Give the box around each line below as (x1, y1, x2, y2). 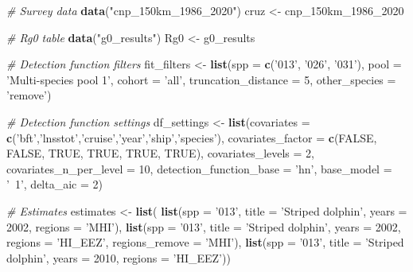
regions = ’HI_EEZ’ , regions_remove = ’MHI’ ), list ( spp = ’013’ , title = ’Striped (6, 234, 404, 251)
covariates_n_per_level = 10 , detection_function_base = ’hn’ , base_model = (6, 160, 392, 177)
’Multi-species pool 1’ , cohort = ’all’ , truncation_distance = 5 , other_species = (6, 71, 396, 87)
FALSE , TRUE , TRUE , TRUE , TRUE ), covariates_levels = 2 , (6, 145, 315, 161)
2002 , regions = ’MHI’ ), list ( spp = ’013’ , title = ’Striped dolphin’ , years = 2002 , (6, 218, 401, 235)
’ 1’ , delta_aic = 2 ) (6, 176, 103, 192)
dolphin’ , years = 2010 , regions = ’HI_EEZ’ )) (6, 249, 231, 266)
